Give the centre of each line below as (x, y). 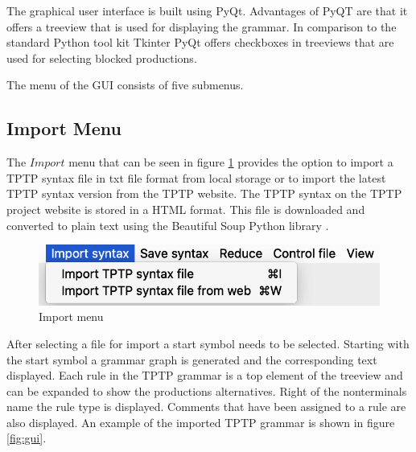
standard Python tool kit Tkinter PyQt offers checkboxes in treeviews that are (200, 42)
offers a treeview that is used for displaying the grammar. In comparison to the (202, 26)
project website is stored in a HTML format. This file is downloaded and (186, 209)
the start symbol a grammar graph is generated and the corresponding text (192, 359)
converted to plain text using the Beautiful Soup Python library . (168, 225)
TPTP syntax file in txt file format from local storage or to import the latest (196, 177)
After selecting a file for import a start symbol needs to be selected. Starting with (208, 343)
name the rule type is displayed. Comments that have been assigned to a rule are (206, 407)
